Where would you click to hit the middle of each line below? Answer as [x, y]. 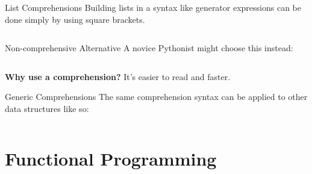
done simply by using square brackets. [75, 19]
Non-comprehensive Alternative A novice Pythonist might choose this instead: [149, 48]
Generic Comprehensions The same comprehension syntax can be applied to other [156, 97]
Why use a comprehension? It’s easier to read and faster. [118, 76]
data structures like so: [47, 108]
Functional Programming [111, 158]
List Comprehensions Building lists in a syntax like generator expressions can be [153, 7]
